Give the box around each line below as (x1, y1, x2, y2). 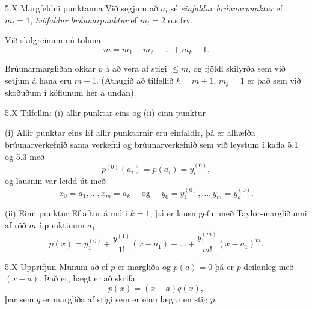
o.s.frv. (168, 13, 193, 26)
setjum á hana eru (5, 73, 72, 86)
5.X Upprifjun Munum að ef (5, 260, 108, 272)
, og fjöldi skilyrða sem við (188, 62, 286, 75)
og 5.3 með (5, 150, 45, 162)
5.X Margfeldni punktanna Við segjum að (5, 2, 158, 14)
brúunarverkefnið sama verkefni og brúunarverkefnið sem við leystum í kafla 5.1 (5, 138, 299, 151)
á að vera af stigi (105, 62, 167, 75)
